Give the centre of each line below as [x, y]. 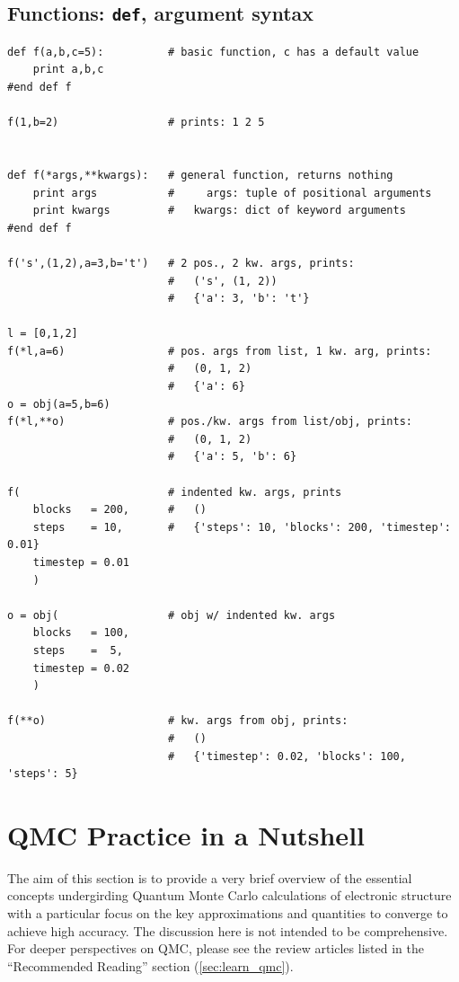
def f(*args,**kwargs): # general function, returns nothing [200, 175]
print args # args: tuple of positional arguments [232, 193]
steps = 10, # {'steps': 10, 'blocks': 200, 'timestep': [242, 527]
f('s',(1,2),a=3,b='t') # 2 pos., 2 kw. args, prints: [181, 263]
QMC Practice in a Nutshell [186, 834]
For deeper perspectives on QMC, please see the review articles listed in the [216, 948]
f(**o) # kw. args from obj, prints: [178, 721]
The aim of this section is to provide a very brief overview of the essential [210, 877]
